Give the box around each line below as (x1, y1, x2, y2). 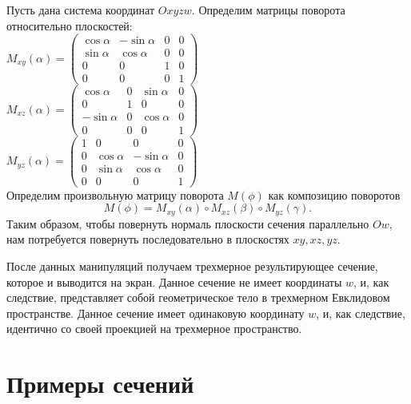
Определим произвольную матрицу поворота (6, 186, 224, 203)
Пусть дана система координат (6, 2, 155, 18)
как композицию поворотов (268, 186, 401, 203)
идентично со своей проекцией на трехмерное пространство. (6, 320, 302, 337)
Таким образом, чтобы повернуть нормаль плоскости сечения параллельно (6, 215, 369, 232)
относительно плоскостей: (6, 17, 133, 34)
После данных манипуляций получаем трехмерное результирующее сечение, (6, 257, 378, 274)
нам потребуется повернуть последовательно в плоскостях (6, 231, 289, 248)
